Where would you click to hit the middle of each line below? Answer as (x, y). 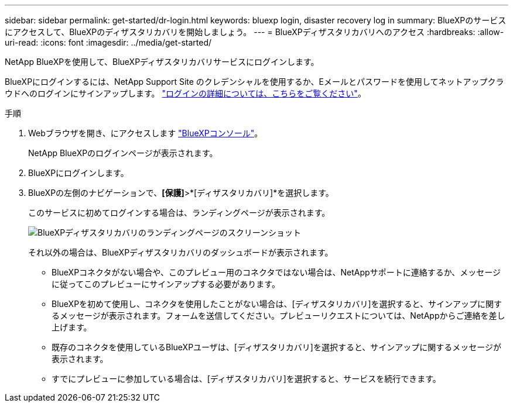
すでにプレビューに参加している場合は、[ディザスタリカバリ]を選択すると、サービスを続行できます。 (246, 379)
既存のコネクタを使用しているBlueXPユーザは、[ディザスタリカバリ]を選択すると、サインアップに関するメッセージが (277, 347)
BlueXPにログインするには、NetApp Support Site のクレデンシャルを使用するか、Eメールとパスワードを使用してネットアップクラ (254, 82)
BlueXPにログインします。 (78, 173)
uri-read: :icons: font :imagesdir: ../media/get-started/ (108, 42)
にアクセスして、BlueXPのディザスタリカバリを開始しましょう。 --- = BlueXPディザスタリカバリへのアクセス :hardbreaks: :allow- (254, 32)
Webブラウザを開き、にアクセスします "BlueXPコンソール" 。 (146, 133)
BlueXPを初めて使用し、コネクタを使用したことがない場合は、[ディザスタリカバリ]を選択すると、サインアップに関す (277, 304)
